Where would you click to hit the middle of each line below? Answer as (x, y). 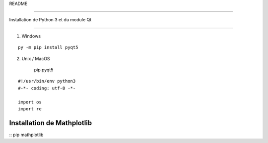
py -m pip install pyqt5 (48, 48)
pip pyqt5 (44, 70)
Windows (31, 36)
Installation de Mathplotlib (51, 123)
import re (30, 109)
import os (30, 102)
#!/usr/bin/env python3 (47, 81)
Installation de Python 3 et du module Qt (50, 20)
